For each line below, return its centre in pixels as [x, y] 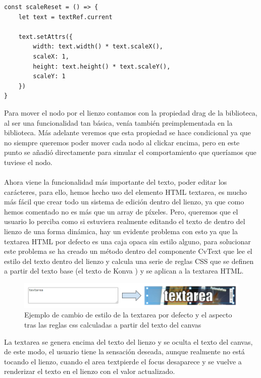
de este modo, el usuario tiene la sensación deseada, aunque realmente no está [124, 352]
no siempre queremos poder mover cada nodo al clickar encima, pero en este [122, 142]
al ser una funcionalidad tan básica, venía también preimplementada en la [118, 122]
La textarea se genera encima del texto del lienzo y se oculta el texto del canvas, [128, 341]
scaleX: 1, [51, 56]
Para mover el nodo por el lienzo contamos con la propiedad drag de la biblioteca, [131, 112]
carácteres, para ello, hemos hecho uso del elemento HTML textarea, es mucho [125, 192]
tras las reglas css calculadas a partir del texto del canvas [113, 324]
